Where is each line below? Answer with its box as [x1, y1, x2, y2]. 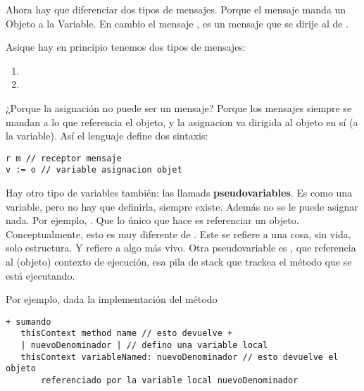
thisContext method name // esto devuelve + [20, 328, 233, 339]
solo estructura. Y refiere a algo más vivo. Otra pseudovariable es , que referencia [6, 240, 356, 255]
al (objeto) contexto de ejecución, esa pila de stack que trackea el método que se [6, 254, 352, 269]
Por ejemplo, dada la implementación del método [6, 292, 218, 306]
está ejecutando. [6, 268, 75, 283]
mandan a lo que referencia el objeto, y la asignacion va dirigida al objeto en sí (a [6, 114, 358, 129]
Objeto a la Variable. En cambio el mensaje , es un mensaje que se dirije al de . [6, 15, 349, 30]
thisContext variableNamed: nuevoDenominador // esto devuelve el [20, 352, 339, 362]
